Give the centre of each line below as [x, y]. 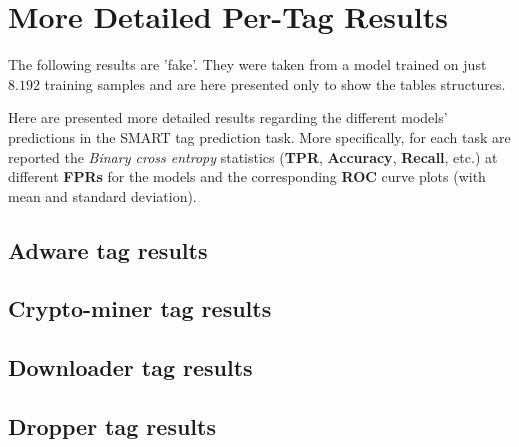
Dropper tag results [112, 426]
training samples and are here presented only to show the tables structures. [275, 83]
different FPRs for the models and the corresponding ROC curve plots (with [247, 176]
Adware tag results [108, 249]
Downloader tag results [130, 367]
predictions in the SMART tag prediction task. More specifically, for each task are [259, 136]
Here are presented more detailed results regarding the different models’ [228, 117]
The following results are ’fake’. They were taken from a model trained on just [247, 64]
